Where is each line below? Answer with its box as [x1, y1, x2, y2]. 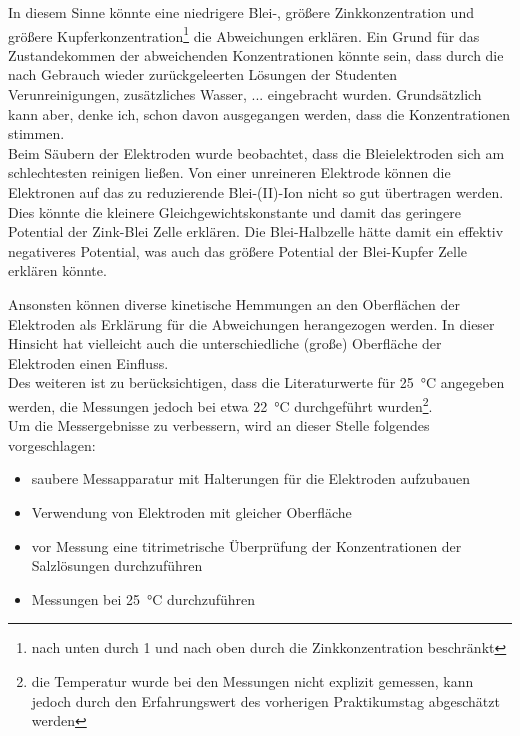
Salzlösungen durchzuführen [31, 555, 203, 576]
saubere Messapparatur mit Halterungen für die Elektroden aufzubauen [31, 468, 471, 489]
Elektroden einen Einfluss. [8, 352, 169, 373]
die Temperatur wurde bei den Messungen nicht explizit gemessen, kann [31, 670, 474, 691]
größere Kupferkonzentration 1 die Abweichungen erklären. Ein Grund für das [8, 22, 480, 46]
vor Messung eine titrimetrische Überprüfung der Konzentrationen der [31, 535, 462, 556]
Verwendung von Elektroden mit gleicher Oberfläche [31, 501, 352, 522]
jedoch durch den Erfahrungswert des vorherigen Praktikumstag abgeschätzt [31, 690, 500, 711]
